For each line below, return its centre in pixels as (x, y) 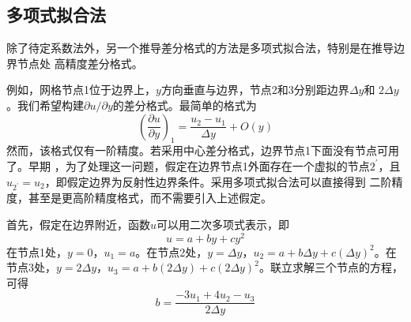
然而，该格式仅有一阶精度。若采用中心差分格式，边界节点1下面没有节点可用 (203, 150)
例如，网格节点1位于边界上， (81, 90)
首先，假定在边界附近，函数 (78, 224)
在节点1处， (37, 251)
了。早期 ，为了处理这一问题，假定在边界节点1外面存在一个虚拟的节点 (188, 165)
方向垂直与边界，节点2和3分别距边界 (255, 90)
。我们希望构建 (45, 105)
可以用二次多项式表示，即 (223, 224)
